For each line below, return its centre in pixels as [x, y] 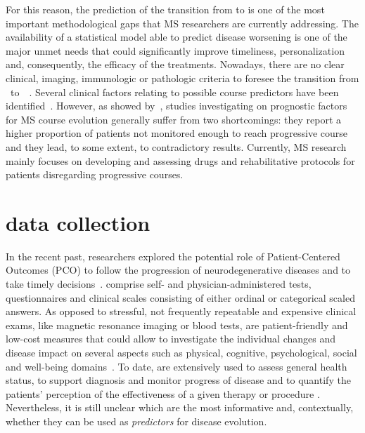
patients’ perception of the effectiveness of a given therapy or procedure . [163, 393]
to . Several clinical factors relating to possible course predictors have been [174, 92]
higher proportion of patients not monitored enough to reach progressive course [177, 133]
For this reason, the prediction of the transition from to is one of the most [165, 9]
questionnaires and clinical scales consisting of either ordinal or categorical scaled [180, 297]
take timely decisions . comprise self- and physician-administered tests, [159, 284]
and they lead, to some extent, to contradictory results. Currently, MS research [176, 146]
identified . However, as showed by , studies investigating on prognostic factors [177, 106]
